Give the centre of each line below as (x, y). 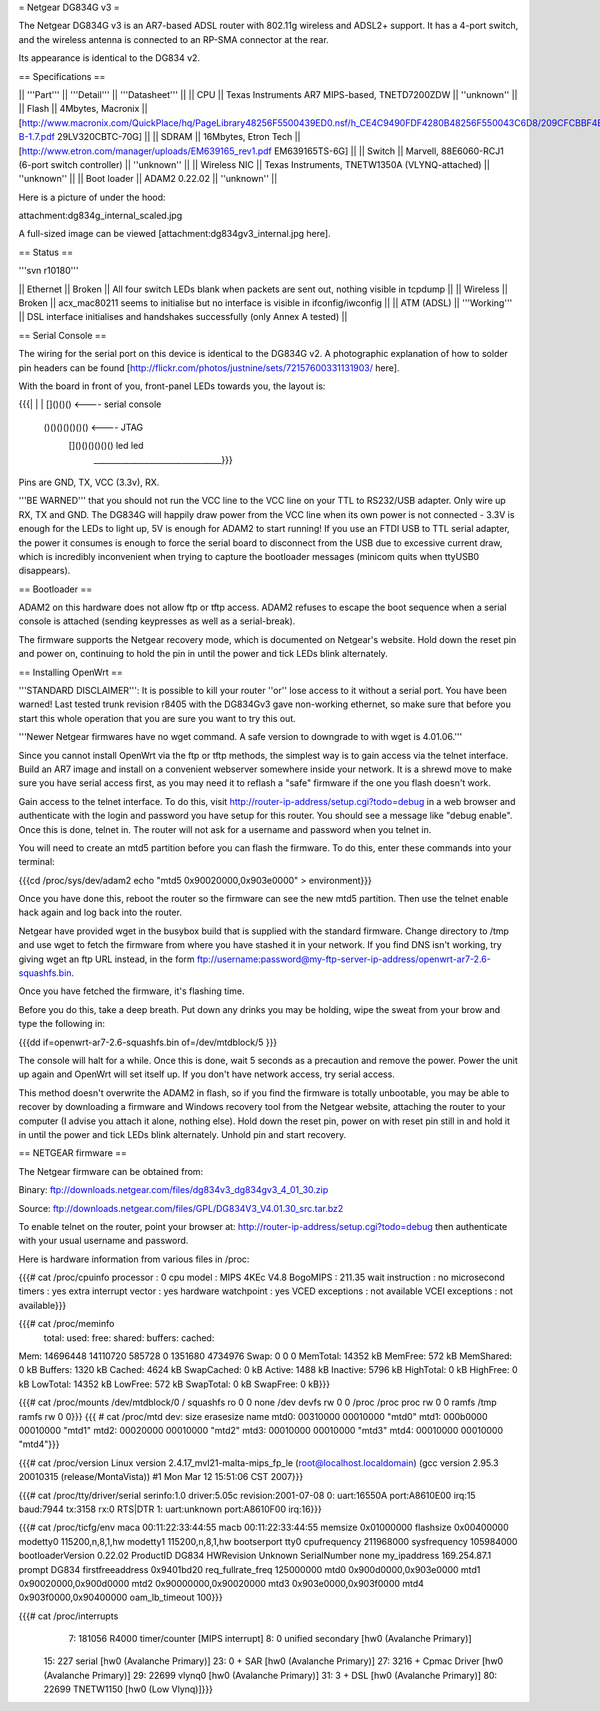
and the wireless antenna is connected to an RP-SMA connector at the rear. (173, 39)
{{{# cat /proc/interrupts (68, 1616)
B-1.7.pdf (36, 137)
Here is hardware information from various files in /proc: (134, 1259)
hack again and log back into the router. (100, 912)
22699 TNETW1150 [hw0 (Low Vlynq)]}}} (128, 1689)
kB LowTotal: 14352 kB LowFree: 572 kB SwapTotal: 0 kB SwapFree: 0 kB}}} (174, 1384)
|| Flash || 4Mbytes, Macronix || (83, 109)
